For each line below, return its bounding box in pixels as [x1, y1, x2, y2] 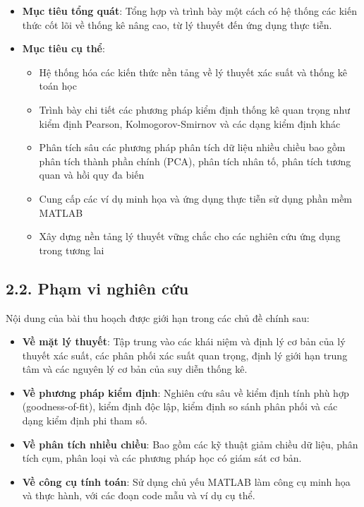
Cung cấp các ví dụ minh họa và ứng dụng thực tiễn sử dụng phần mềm [39, 191, 353, 205]
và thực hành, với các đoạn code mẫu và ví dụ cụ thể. [22, 488, 255, 503]
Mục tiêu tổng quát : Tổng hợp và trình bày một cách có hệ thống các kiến [22, 4, 357, 18]
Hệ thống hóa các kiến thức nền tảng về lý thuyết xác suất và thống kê [39, 64, 347, 79]
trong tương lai [39, 242, 104, 257]
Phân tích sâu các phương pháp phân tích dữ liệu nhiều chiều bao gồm [39, 140, 346, 155]
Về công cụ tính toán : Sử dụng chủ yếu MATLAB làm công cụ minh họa [22, 474, 351, 489]
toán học [39, 78, 77, 93]
